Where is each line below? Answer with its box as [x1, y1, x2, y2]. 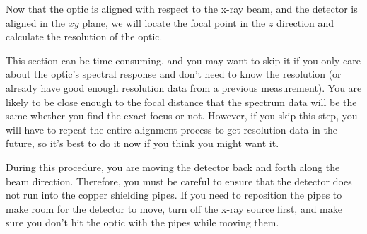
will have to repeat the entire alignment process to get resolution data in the [6, 122, 337, 136]
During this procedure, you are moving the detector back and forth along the [6, 159, 340, 174]
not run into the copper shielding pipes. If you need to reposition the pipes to [6, 187, 342, 202]
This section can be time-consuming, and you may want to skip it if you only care [6, 52, 361, 67]
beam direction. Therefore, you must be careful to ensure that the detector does [6, 173, 352, 188]
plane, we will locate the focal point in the [82, 15, 266, 30]
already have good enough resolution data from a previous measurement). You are [6, 80, 362, 95]
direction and [276, 15, 334, 30]
